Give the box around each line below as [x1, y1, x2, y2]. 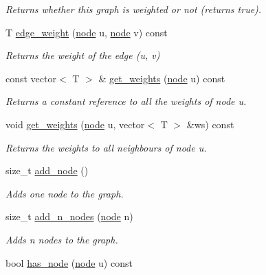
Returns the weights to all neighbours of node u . [5, 140, 207, 154]
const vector [5, 71, 56, 85]
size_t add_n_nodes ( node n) [5, 209, 133, 224]
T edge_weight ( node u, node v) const [5, 25, 168, 39]
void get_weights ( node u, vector [5, 117, 145, 131]
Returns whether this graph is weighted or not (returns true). [5, 2, 262, 16]
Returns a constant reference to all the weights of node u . [5, 94, 247, 108]
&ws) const [186, 117, 234, 131]
